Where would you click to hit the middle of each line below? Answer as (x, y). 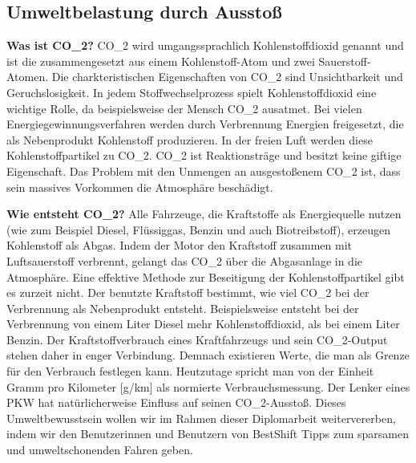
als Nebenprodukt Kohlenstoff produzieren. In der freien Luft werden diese (190, 139)
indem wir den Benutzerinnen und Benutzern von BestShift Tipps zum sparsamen (208, 434)
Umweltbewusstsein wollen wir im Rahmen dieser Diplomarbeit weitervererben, (201, 418)
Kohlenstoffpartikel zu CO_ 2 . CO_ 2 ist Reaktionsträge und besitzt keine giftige (204, 155)
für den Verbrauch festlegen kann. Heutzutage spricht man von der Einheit (190, 371)
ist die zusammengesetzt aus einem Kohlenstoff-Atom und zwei (161, 61)
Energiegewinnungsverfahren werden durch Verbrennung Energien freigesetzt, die (205, 124)
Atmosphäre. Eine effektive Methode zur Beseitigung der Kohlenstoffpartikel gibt (206, 276)
